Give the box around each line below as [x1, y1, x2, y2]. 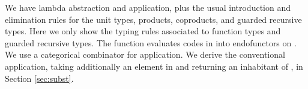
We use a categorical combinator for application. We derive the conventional [5, 48, 285, 61]
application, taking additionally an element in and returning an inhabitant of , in [5, 60, 303, 72]
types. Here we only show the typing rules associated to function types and [5, 25, 281, 37]
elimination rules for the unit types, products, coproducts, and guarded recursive [5, 13, 302, 25]
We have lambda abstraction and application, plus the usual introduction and [5, 1, 291, 13]
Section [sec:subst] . [5, 72, 74, 84]
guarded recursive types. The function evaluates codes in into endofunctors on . [5, 36, 297, 49]
